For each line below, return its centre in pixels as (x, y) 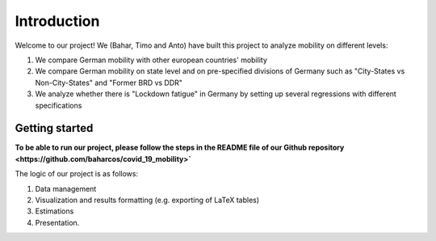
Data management (66, 188)
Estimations (55, 211)
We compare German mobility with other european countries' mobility (151, 60)
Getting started (54, 128)
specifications (59, 105)
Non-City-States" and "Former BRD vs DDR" (109, 82)
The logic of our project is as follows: (77, 174)
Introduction (57, 21)
